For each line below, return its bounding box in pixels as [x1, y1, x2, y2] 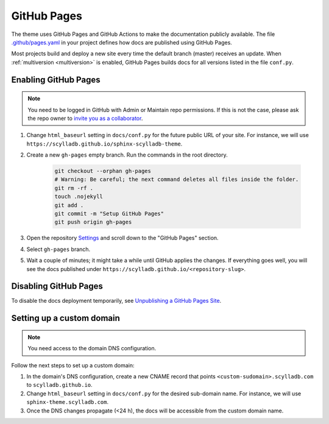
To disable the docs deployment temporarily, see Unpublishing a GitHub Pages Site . [11, 297, 222, 305]
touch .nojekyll [54, 193, 104, 200]
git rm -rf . [54, 185, 94, 191]
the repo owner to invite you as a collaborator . [27, 115, 143, 122]
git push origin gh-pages [54, 219, 132, 225]
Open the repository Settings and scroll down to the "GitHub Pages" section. [26, 235, 219, 242]
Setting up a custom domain [11, 313, 120, 323]
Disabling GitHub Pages [11, 281, 103, 292]
